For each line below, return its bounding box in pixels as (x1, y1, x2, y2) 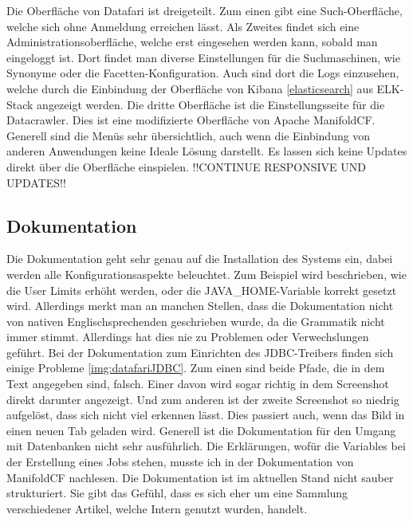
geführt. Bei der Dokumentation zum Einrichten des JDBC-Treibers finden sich (6, 343, 394, 360)
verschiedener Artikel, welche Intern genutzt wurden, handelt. (6, 500, 308, 516)
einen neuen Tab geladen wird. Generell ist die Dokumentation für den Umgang (6, 422, 396, 438)
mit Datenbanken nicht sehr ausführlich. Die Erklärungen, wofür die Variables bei (6, 438, 406, 454)
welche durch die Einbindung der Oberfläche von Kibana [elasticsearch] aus (6, 80, 373, 96)
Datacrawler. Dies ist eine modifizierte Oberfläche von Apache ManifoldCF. (6, 112, 376, 128)
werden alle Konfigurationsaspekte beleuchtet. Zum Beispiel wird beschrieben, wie (6, 265, 407, 282)
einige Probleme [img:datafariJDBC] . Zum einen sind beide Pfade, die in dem (6, 359, 385, 376)
